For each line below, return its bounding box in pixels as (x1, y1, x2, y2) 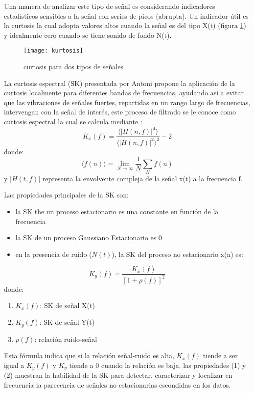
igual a (4, 360, 24, 370)
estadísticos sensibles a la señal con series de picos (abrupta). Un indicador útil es (4, 10, 249, 21)
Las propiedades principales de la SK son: (4, 190, 129, 200)
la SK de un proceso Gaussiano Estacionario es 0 (15, 232, 162, 243)
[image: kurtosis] (23, 47, 83, 55)
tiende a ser (203, 350, 238, 361)
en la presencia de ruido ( (15, 249, 92, 259)
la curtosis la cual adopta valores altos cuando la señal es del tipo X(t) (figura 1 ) (4, 20, 246, 30)
